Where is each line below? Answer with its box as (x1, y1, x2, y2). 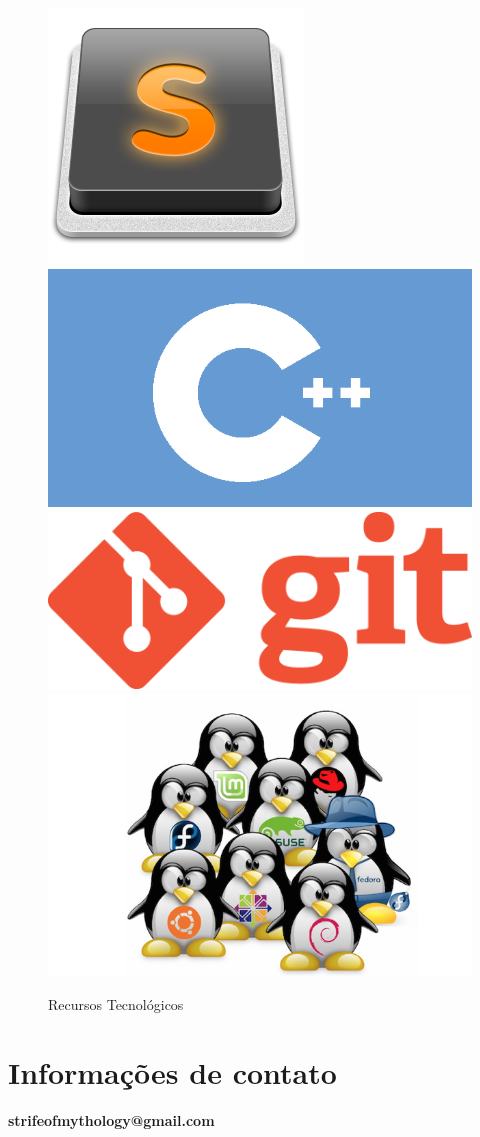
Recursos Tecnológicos (48, 993, 184, 1014)
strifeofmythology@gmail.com (8, 1110, 215, 1131)
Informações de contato (8, 1052, 337, 1093)
